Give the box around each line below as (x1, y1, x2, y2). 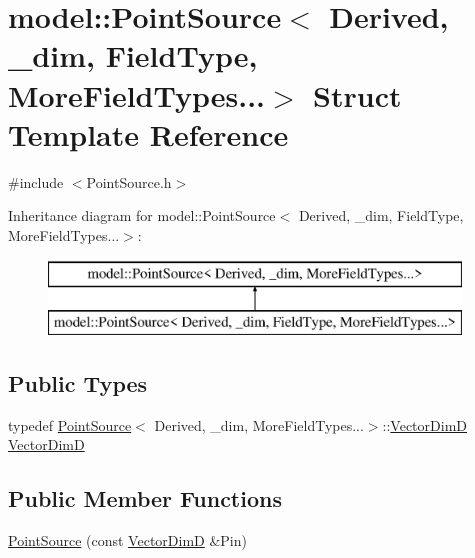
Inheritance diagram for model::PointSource (8, 205, 276, 226)
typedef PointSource (8, 414, 132, 435)
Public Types (8, 368, 148, 399)
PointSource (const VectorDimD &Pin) (8, 530, 247, 551)
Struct (313, 74, 402, 115)
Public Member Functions (8, 483, 282, 514)
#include (8, 171, 64, 192)
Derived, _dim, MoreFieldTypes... (154, 414, 364, 435)
